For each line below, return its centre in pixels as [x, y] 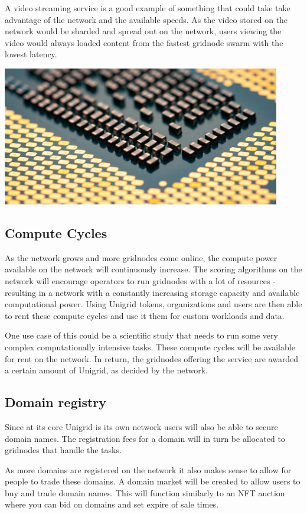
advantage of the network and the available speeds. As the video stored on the [146, 19]
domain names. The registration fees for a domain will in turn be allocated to [145, 438]
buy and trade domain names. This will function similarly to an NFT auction [145, 492]
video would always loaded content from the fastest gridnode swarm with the [144, 42]
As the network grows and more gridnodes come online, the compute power [141, 257]
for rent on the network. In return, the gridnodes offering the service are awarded [152, 358]
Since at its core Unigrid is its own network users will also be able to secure [141, 426]
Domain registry [56, 402]
